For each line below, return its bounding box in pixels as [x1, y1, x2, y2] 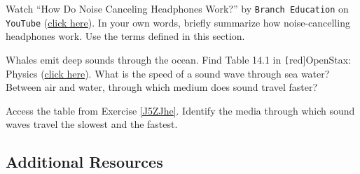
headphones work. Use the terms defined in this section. [6, 29, 245, 43]
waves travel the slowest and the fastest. [6, 117, 178, 131]
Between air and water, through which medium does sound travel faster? [6, 80, 318, 94]
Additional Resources [6, 151, 163, 173]
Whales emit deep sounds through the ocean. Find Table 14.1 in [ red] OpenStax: [6, 52, 352, 66]
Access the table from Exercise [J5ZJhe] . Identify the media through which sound [6, 103, 355, 117]
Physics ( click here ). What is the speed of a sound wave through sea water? [6, 66, 330, 80]
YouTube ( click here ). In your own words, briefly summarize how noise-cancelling [6, 15, 350, 29]
